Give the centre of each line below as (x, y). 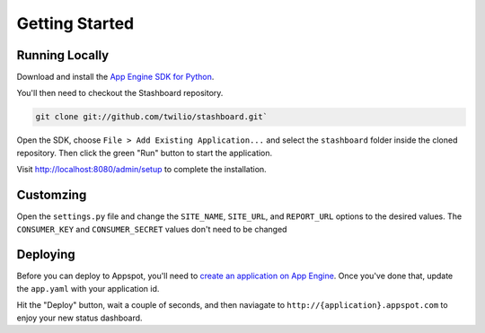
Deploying (46, 254)
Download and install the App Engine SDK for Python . (115, 77)
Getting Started (75, 23)
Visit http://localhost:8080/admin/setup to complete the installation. (141, 170)
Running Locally (63, 55)
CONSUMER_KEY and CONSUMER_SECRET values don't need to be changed (152, 229)
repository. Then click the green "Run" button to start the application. (145, 153)
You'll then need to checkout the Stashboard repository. (120, 93)
